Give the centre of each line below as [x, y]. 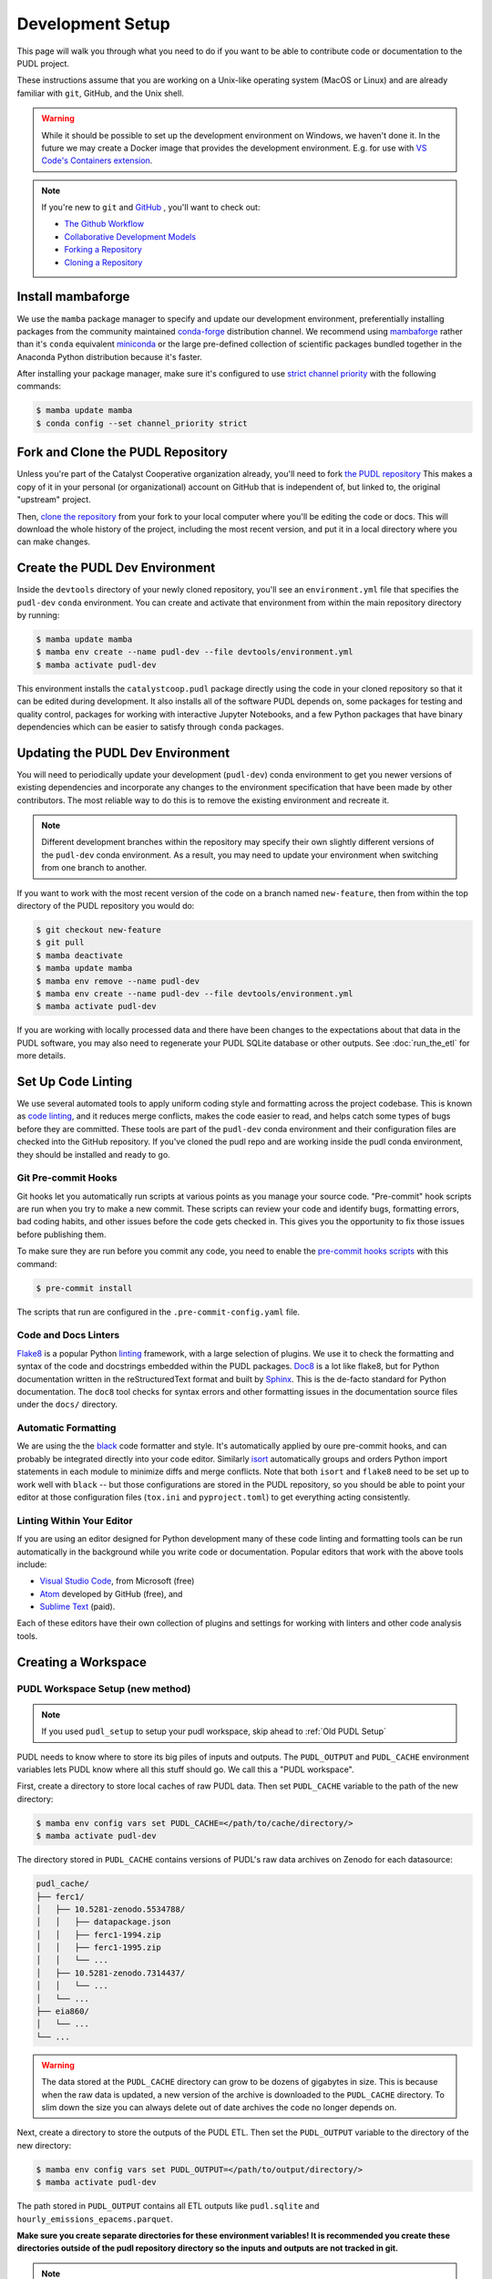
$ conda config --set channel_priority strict [142, 423]
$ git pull [60, 943]
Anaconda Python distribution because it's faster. [109, 356]
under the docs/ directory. [67, 1405]
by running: [38, 615]
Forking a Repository [103, 250]
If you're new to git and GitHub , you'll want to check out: [151, 207]
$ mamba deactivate [79, 955]
